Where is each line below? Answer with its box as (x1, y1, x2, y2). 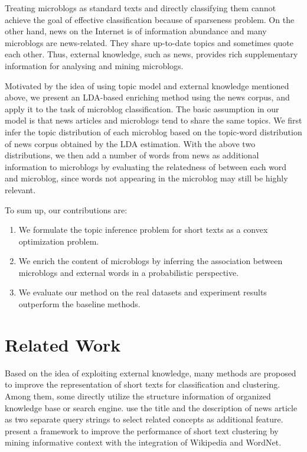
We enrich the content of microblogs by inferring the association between (18, 255, 283, 267)
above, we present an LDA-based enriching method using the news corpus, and (5, 91, 290, 103)
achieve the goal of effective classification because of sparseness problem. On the (5, 13, 295, 25)
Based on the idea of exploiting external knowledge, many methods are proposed (5, 366, 296, 379)
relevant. (5, 183, 36, 196)
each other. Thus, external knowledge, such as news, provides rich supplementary (5, 48, 298, 60)
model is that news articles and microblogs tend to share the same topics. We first (5, 114, 302, 126)
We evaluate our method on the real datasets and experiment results (18, 286, 267, 298)
